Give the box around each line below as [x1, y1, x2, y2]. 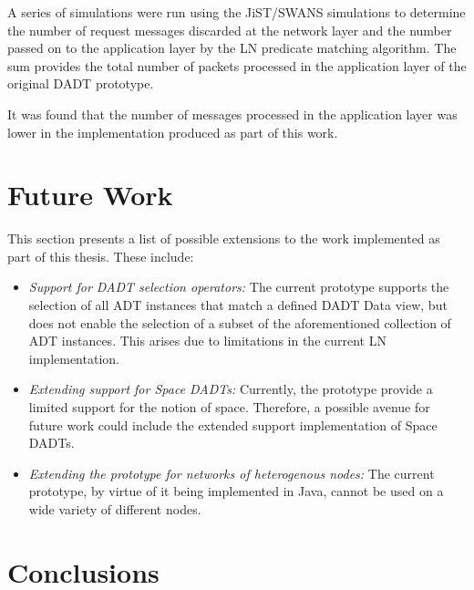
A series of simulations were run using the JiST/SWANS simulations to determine [7, 3, 466, 21]
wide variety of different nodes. [28, 500, 201, 518]
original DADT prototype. [7, 74, 154, 93]
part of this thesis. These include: [7, 246, 194, 265]
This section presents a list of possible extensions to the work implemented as [7, 229, 440, 248]
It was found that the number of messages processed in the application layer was [7, 104, 458, 123]
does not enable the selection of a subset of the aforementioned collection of [28, 313, 451, 332]
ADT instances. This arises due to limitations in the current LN [28, 331, 386, 350]
